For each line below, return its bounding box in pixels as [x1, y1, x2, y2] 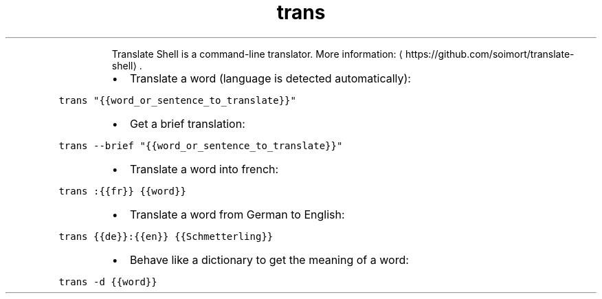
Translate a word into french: [129, 162, 279, 176]
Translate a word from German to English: [129, 207, 345, 221]
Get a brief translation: [129, 116, 245, 131]
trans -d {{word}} [58, 276, 157, 287]
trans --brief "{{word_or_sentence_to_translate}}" [58, 140, 343, 151]
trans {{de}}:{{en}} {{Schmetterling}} [58, 230, 274, 242]
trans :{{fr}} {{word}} [58, 185, 186, 197]
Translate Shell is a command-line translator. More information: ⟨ [111, 47, 403, 60]
